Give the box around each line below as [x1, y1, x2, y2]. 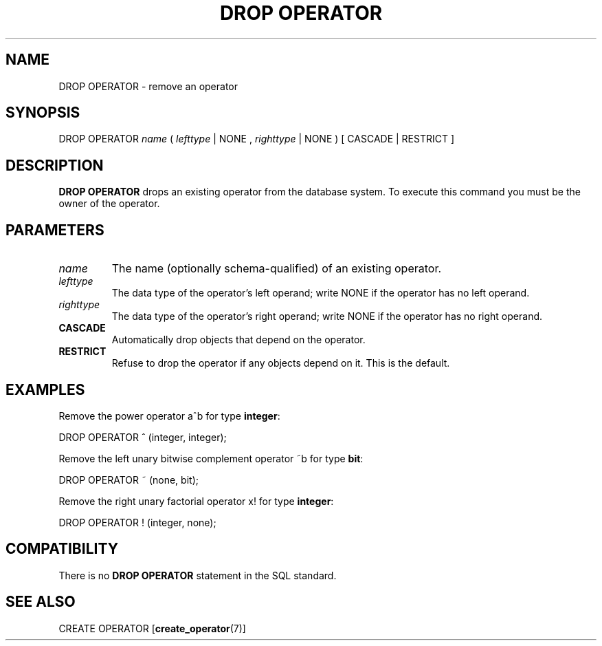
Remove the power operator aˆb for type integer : [58, 409, 280, 422]
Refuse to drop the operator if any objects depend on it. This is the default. [111, 357, 450, 369]
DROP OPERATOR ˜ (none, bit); [58, 473, 199, 486]
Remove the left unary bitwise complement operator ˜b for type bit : [58, 452, 364, 464]
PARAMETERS [5, 221, 104, 239]
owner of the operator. [58, 197, 160, 210]
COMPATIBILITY [5, 540, 118, 558]
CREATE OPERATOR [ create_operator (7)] [58, 622, 246, 634]
